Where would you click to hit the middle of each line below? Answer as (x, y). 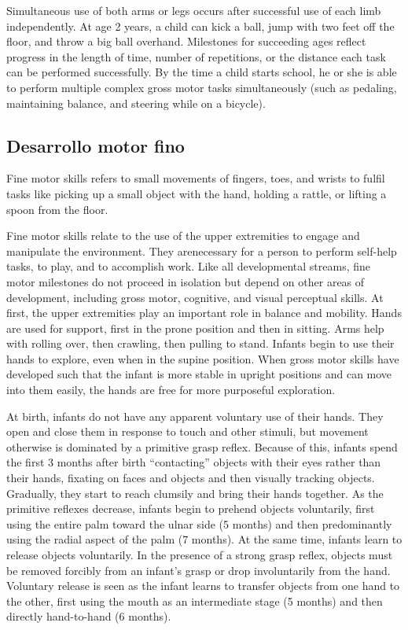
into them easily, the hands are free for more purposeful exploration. (171, 390)
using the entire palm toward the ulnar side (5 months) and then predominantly (199, 523)
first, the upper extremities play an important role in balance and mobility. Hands (204, 313)
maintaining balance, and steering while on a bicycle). (136, 103)
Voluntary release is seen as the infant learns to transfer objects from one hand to (203, 586)
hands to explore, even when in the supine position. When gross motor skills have (203, 358)
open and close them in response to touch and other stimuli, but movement (187, 431)
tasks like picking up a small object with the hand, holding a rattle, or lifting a (197, 193)
